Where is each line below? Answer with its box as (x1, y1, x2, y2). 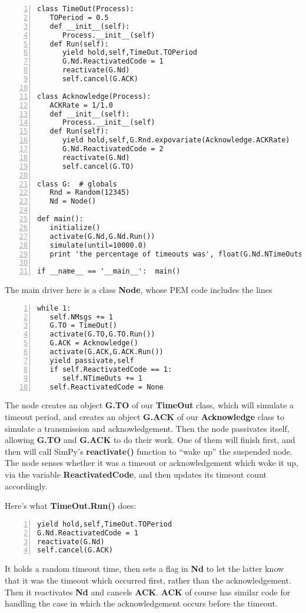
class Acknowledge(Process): (37, 92, 151, 101)
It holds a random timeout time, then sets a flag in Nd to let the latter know (5, 562, 284, 575)
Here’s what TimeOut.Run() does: (5, 499, 137, 512)
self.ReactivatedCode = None (49, 382, 164, 391)
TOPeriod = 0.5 (49, 13, 109, 22)
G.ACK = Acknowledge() (49, 339, 138, 348)
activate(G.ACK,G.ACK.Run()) (49, 348, 164, 357)
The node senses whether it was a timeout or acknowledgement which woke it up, (5, 457, 298, 469)
